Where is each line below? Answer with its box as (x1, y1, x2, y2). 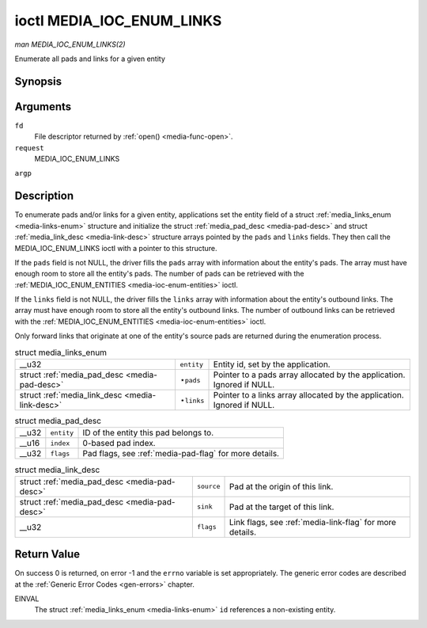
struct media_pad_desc (14, 416, 102, 427)
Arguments (14, 100, 72, 113)
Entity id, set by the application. (213, 359, 331, 370)
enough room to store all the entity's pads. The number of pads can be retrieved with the (14, 269, 304, 279)
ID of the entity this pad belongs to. (82, 428, 213, 439)
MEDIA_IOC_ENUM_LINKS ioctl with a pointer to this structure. (14, 243, 217, 253)
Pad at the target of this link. (229, 501, 334, 512)
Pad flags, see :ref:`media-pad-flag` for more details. (82, 448, 280, 459)
